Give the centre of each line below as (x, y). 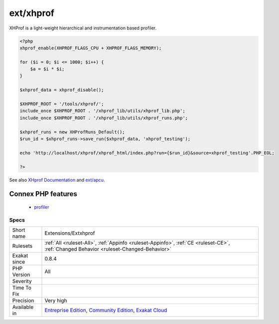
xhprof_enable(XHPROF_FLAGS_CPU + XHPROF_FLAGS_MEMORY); (91, 48)
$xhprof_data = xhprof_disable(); (62, 90)
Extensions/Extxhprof (70, 233)
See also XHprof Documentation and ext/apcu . (57, 180)
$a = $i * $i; (47, 69)
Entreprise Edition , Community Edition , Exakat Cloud (106, 311)
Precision (23, 301)
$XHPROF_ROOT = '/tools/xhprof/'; (62, 104)
